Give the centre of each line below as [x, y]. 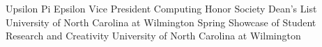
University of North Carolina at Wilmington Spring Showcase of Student [161, 22]
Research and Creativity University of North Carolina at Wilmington [153, 36]
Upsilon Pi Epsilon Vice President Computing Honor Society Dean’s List [161, 8]
